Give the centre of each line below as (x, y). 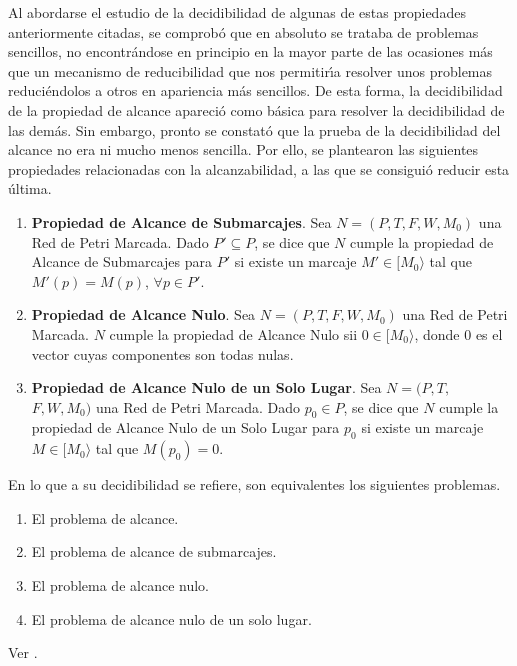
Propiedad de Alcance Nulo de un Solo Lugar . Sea (206, 387)
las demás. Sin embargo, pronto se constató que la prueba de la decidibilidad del (254, 129)
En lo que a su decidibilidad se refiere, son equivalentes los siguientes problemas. (254, 484)
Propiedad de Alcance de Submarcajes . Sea (181, 221)
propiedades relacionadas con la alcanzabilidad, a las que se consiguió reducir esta (259, 168)
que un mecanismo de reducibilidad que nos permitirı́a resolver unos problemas (250, 70)
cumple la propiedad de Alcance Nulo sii (233, 333)
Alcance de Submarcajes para (122, 261)
